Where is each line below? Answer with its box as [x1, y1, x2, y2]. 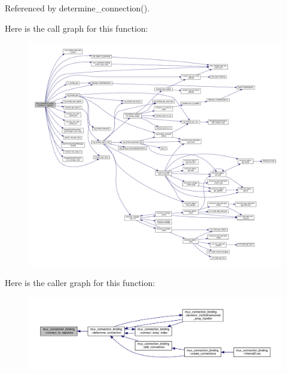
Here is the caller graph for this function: [5, 276, 155, 289]
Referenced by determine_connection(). [5, 2, 150, 14]
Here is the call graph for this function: [5, 22, 148, 34]
